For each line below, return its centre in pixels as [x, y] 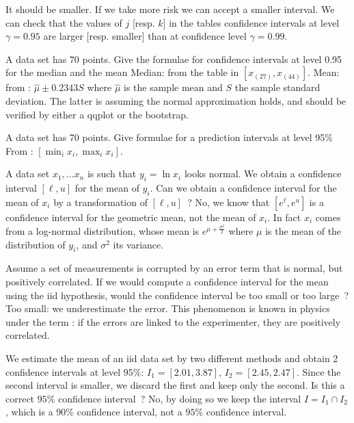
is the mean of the [303, 231]
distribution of [36, 244]
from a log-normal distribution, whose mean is [103, 231]
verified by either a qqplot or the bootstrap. [97, 114]
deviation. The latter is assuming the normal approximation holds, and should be [176, 100]
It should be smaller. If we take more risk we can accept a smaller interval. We [170, 9]
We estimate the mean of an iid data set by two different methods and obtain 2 [172, 358]
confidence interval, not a [130, 412]
